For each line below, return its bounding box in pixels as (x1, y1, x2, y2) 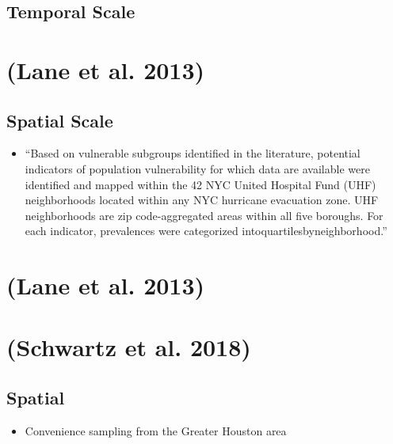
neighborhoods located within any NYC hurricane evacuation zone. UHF (25, 192, 379, 208)
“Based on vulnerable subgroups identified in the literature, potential (25, 145, 361, 161)
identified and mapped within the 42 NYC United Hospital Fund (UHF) (25, 176, 376, 192)
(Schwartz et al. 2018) (6, 331, 251, 363)
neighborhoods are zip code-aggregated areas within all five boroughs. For (25, 207, 383, 223)
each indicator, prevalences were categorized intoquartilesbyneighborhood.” (25, 222, 387, 239)
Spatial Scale (6, 108, 113, 132)
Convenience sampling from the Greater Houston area (25, 422, 287, 438)
